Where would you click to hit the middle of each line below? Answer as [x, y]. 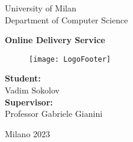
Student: [23, 78]
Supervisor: [29, 102]
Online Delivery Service [55, 40]
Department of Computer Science [66, 19]
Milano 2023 [28, 133]
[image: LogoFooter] [70, 59]
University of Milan [41, 8]
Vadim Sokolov [32, 90]
